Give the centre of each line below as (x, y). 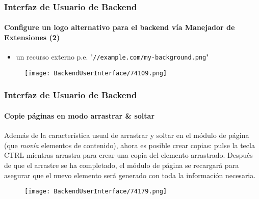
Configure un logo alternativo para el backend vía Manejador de (120, 27)
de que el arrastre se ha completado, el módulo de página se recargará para (122, 165)
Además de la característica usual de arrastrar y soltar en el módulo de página (127, 135)
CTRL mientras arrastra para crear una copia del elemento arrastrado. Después (128, 155)
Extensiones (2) (32, 37)
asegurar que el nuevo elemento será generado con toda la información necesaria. (130, 175)
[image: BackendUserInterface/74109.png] (96, 73)
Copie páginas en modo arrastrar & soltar (80, 115)
